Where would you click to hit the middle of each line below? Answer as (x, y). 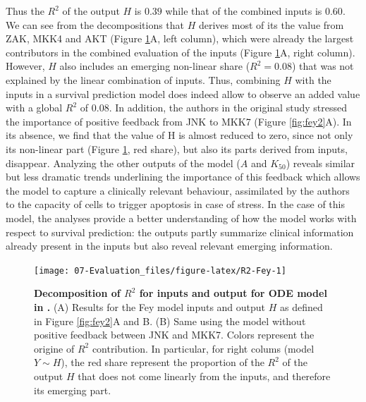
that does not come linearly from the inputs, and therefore (204, 376)
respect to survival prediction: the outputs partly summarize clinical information (180, 232)
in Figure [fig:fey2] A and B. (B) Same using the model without (170, 321)
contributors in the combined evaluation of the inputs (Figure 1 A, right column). (181, 52)
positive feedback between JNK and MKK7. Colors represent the (174, 335)
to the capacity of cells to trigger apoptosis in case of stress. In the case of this (176, 204)
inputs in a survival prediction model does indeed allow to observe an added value (183, 93)
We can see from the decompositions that (95, 24)
